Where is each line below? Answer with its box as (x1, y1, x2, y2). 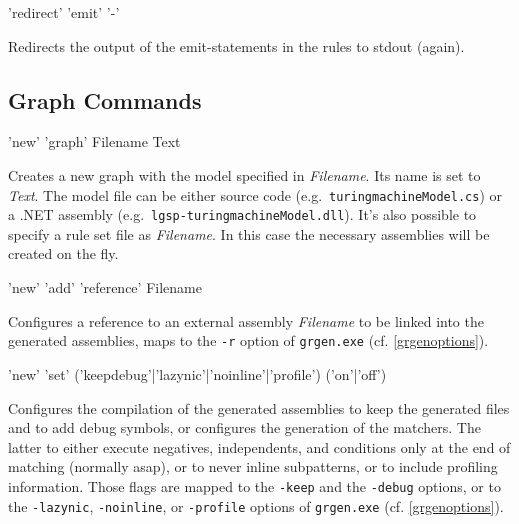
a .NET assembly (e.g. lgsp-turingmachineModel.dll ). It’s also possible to (8, 204, 477, 225)
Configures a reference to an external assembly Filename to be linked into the (8, 310, 484, 331)
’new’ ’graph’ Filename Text (8, 131, 181, 152)
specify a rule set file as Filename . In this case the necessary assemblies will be (8, 223, 490, 244)
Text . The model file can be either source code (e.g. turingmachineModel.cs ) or (8, 184, 502, 205)
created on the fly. (8, 243, 119, 264)
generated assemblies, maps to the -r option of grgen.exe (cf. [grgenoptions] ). (8, 330, 489, 351)
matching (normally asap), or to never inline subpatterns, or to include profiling (8, 456, 498, 477)
